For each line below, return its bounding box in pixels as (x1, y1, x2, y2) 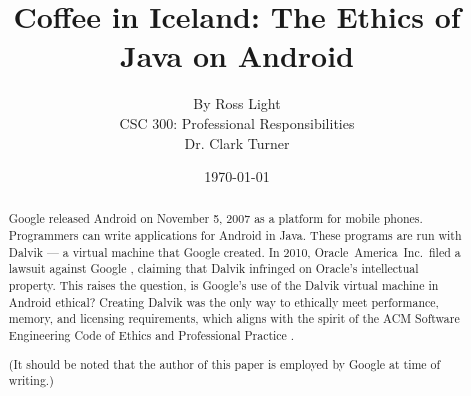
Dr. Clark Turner (184, 132, 290, 153)
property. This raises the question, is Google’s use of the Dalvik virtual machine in (8, 277, 439, 294)
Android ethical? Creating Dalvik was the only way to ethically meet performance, (8, 293, 439, 310)
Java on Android (120, 35, 354, 76)
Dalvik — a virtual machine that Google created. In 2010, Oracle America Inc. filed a (8, 243, 461, 260)
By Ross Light (193, 93, 281, 114)
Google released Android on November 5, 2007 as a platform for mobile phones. (8, 210, 423, 227)
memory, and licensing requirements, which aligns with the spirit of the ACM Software (8, 310, 460, 327)
